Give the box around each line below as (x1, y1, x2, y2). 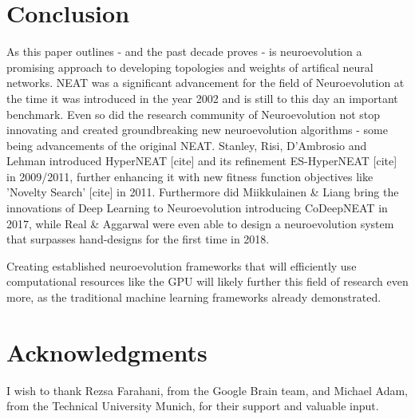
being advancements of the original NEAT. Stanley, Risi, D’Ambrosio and (6, 136, 367, 153)
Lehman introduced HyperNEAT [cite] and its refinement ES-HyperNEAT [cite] (6, 152, 397, 169)
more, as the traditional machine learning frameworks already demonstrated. (6, 289, 381, 306)
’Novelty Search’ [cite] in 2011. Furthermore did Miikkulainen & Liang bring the (6, 184, 399, 200)
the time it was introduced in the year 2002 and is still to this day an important (6, 89, 398, 106)
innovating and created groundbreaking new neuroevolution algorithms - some (6, 121, 388, 138)
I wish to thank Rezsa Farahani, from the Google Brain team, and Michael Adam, (6, 381, 409, 398)
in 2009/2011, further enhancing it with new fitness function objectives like (6, 168, 373, 184)
